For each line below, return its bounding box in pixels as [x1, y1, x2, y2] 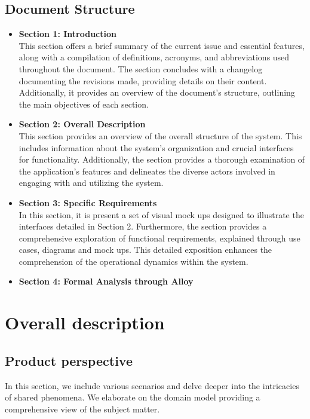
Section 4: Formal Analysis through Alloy [19, 275, 194, 288]
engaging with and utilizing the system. [19, 176, 164, 189]
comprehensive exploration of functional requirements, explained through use [19, 231, 300, 244]
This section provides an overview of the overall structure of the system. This [19, 129, 302, 142]
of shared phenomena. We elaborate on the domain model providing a [5, 391, 260, 403]
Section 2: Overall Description [19, 118, 146, 130]
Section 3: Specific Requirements [19, 196, 157, 209]
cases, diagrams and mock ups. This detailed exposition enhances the [19, 243, 272, 256]
